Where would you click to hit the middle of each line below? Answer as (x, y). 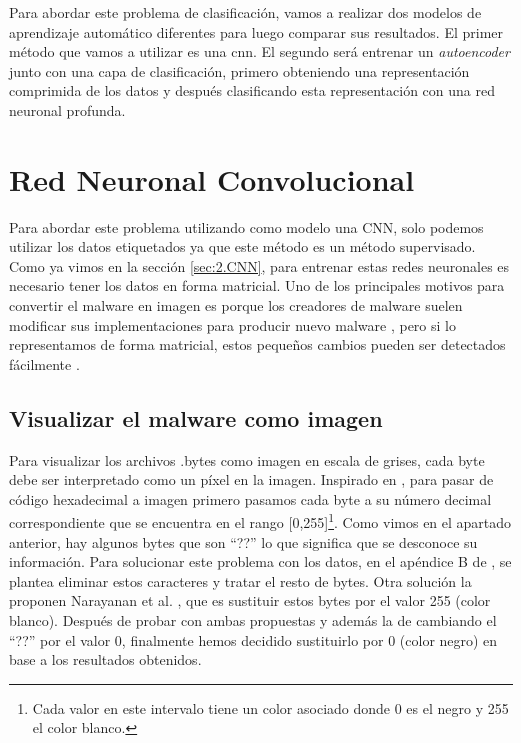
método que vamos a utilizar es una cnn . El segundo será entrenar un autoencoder (259, 51)
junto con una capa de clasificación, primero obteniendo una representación (239, 70)
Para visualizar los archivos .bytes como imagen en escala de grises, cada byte (247, 459)
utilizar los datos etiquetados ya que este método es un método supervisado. (242, 246)
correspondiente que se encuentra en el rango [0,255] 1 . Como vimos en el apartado (260, 521)
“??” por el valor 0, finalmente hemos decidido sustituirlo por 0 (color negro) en (253, 639)
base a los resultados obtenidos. (105, 659)
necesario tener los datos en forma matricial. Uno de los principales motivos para (257, 285)
